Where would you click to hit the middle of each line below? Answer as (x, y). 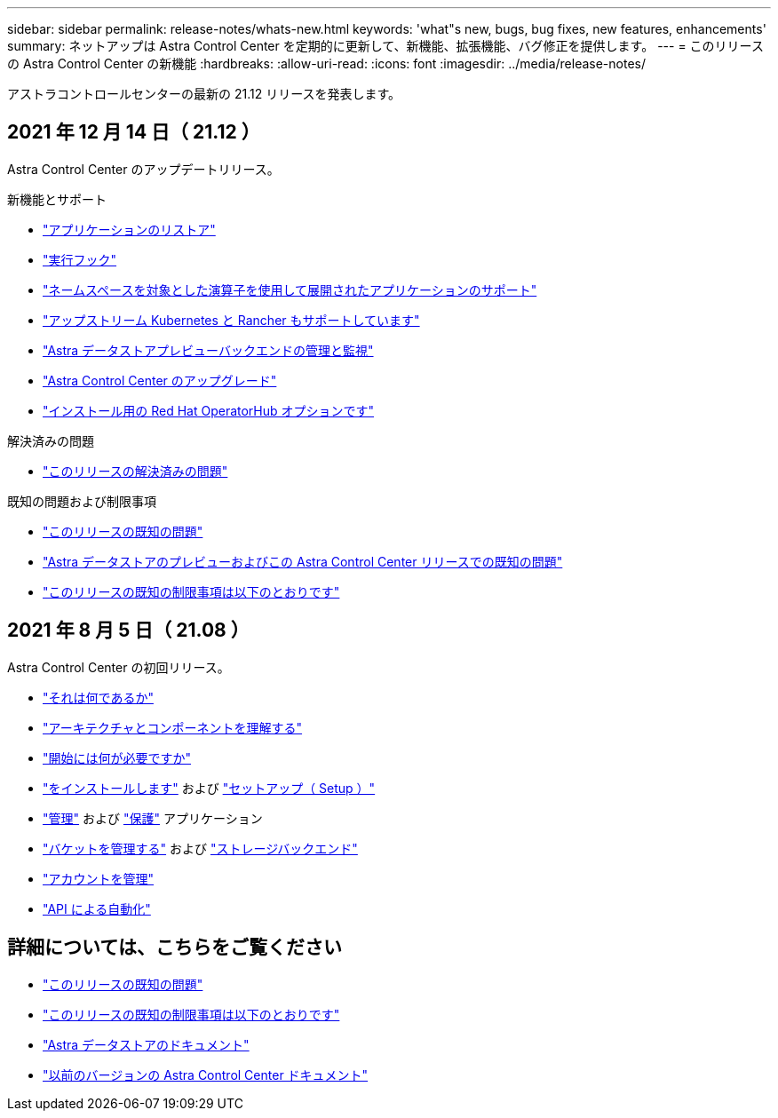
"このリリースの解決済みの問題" (135, 471)
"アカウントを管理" (99, 878)
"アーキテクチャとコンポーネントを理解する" (173, 727)
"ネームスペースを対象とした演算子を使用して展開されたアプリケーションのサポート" (290, 289)
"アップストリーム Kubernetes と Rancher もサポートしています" (231, 320)
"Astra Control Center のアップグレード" (160, 380)
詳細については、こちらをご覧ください (175, 948)
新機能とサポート (57, 199)
